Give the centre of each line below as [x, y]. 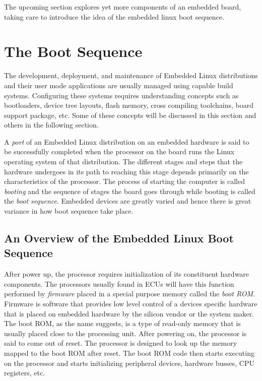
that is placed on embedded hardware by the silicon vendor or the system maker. [129, 313]
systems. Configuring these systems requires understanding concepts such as [121, 95]
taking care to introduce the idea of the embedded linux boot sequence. [114, 16]
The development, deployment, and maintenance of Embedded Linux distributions [131, 75]
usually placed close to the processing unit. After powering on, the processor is [125, 333]
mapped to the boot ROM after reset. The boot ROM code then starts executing [129, 353]
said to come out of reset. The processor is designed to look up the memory [121, 343]
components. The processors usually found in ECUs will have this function [119, 283]
